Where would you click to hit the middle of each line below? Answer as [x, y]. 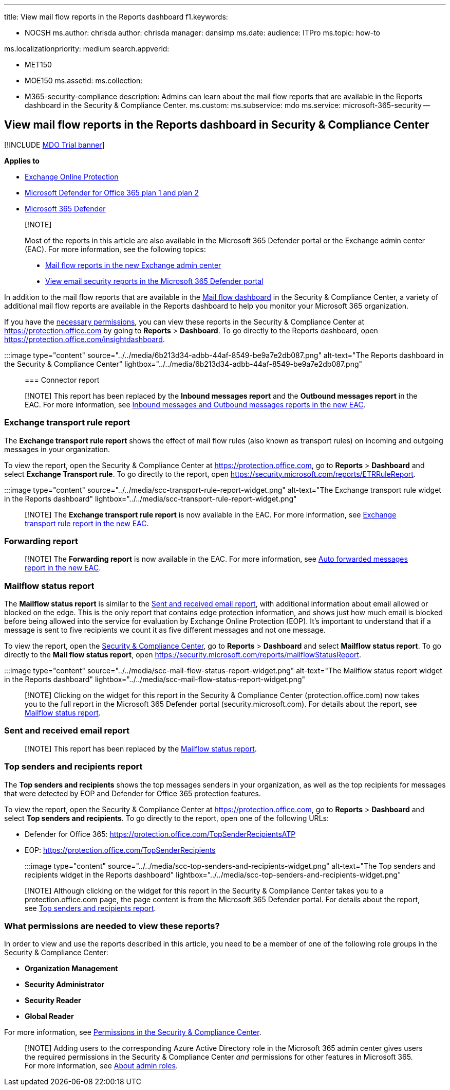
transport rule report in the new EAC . [87, 523]
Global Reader [49, 1016]
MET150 [38, 65]
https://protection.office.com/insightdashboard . [85, 339]
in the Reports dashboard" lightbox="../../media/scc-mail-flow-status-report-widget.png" [155, 680]
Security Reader [53, 1000]
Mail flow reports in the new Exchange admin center [133, 265]
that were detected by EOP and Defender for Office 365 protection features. [133, 793]
